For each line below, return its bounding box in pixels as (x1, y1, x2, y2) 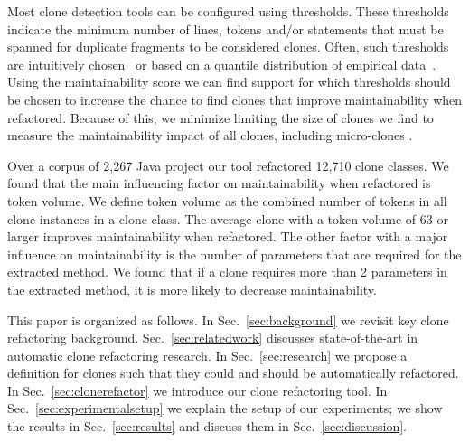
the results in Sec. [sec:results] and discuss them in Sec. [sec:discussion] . (7, 417, 407, 436)
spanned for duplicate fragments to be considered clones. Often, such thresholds (7, 37, 449, 56)
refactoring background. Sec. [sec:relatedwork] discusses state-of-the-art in (7, 328, 418, 347)
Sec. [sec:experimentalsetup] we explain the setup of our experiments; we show (7, 399, 443, 418)
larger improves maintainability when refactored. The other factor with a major (7, 227, 448, 246)
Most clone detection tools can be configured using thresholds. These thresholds (7, 2, 449, 20)
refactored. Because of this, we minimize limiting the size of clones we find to (7, 108, 434, 127)
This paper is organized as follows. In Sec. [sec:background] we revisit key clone (7, 310, 449, 329)
